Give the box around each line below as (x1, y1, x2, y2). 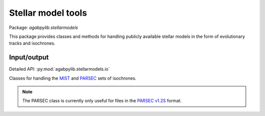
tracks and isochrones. (9, 40, 56, 46)
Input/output (9, 53, 49, 61)
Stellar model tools (9, 7, 87, 18)
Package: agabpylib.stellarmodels (9, 25, 78, 30)
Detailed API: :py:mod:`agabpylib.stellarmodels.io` (9, 66, 110, 72)
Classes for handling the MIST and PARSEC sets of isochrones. (9, 75, 137, 81)
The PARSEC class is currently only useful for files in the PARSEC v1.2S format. (22, 98, 182, 104)
